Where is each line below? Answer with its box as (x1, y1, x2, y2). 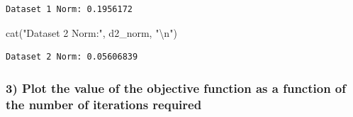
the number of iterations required (6, 95, 202, 113)
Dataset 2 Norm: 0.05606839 (6, 52, 138, 62)
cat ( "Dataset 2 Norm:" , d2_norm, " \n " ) (6, 25, 177, 40)
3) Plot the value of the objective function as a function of (6, 79, 347, 96)
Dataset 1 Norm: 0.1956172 (6, 4, 133, 14)
